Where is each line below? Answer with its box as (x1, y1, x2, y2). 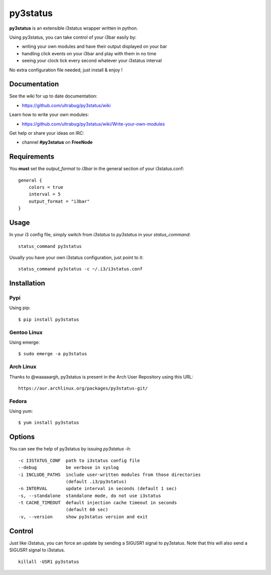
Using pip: (9, 305, 31, 311)
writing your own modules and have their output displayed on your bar (22, 43, 168, 50)
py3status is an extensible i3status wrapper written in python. (9, 25, 138, 31)
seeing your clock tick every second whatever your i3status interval (22, 58, 162, 64)
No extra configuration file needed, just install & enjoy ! (9, 67, 123, 73)
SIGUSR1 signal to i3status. (9, 547, 65, 553)
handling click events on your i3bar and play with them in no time (22, 50, 157, 56)
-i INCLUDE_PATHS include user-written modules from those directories (18, 471, 201, 477)
